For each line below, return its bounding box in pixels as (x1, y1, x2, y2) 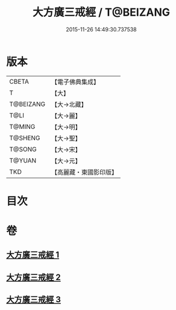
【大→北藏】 (51, 100, 87, 108)
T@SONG (9, 145, 37, 153)
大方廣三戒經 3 (6, 294, 61, 305)
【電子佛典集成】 (51, 78, 100, 86)
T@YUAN (9, 156, 37, 164)
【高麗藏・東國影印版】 (51, 168, 118, 176)
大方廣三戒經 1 (6, 250, 60, 260)
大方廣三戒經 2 (6, 272, 61, 282)
